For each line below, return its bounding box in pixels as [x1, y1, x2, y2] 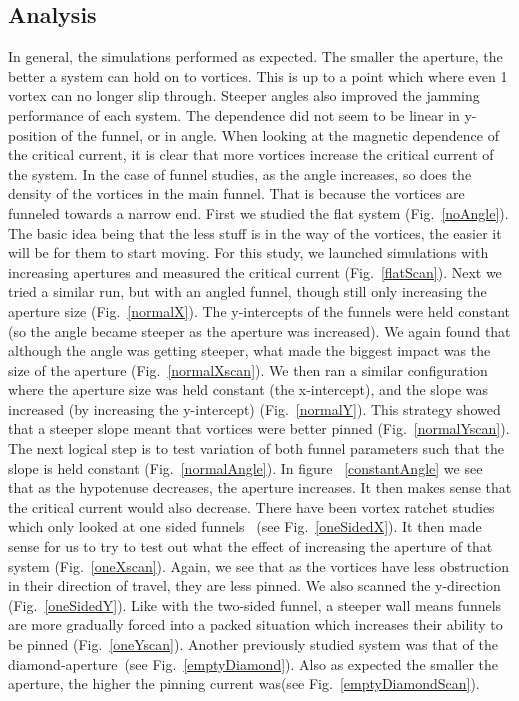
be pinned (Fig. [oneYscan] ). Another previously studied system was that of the [8, 634, 498, 655]
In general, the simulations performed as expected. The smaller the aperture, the [8, 46, 503, 67]
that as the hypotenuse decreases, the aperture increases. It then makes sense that [8, 477, 512, 498]
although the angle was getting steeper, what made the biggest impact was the [8, 340, 491, 361]
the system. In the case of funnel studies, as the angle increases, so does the [8, 163, 472, 184]
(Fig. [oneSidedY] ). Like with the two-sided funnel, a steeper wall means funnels [8, 594, 502, 615]
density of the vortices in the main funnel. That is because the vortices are [8, 183, 465, 204]
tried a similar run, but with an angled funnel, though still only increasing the [8, 281, 487, 302]
